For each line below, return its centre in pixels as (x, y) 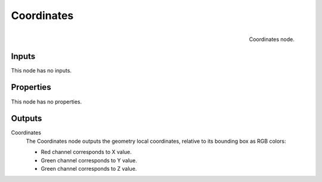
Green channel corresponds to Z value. (89, 169)
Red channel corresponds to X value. (86, 152)
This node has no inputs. (41, 70)
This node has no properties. (47, 102)
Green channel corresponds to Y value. (89, 160)
